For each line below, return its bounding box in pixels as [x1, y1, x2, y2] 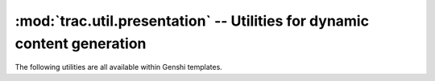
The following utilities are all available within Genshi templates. [14, 63, 223, 72]
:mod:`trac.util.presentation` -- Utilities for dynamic [14, 12, 370, 30]
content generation [14, 34, 147, 52]
